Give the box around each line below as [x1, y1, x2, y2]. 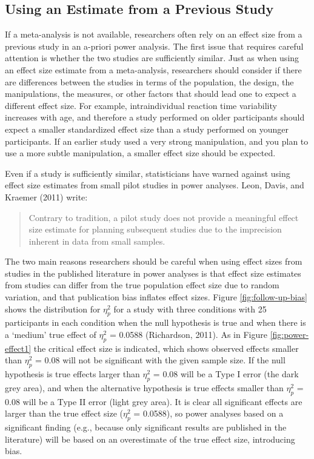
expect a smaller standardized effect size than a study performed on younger [5, 122, 289, 135]
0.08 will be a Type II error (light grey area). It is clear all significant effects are [5, 395, 302, 408]
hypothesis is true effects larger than [5, 368, 140, 380]
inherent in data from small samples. [28, 234, 165, 247]
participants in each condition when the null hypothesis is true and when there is [5, 316, 306, 329]
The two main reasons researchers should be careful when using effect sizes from [5, 255, 302, 268]
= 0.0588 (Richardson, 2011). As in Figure [109, 328, 267, 341]
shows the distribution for [5, 302, 101, 315]
